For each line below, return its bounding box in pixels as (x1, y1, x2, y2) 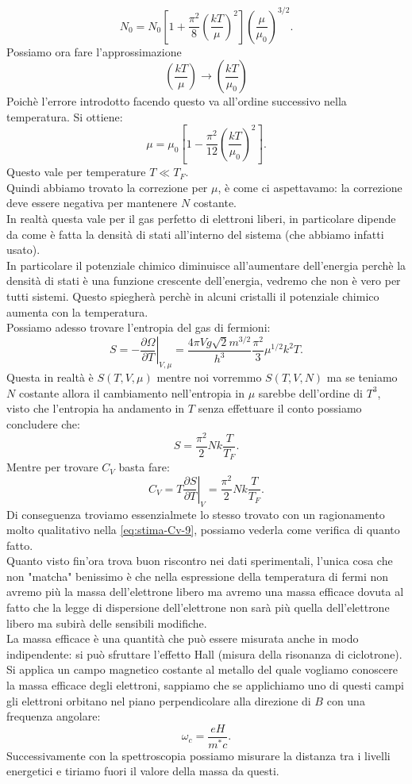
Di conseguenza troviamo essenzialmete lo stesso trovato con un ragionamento (6, 505, 385, 522)
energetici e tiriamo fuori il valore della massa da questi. (6, 763, 279, 779)
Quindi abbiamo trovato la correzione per (6, 179, 208, 195)
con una (326, 692, 365, 709)
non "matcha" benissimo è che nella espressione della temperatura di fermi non (6, 567, 389, 584)
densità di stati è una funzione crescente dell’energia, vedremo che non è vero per (6, 272, 401, 289)
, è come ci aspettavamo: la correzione (218, 179, 402, 195)
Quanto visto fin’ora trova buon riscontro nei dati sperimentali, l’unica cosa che (6, 552, 393, 569)
